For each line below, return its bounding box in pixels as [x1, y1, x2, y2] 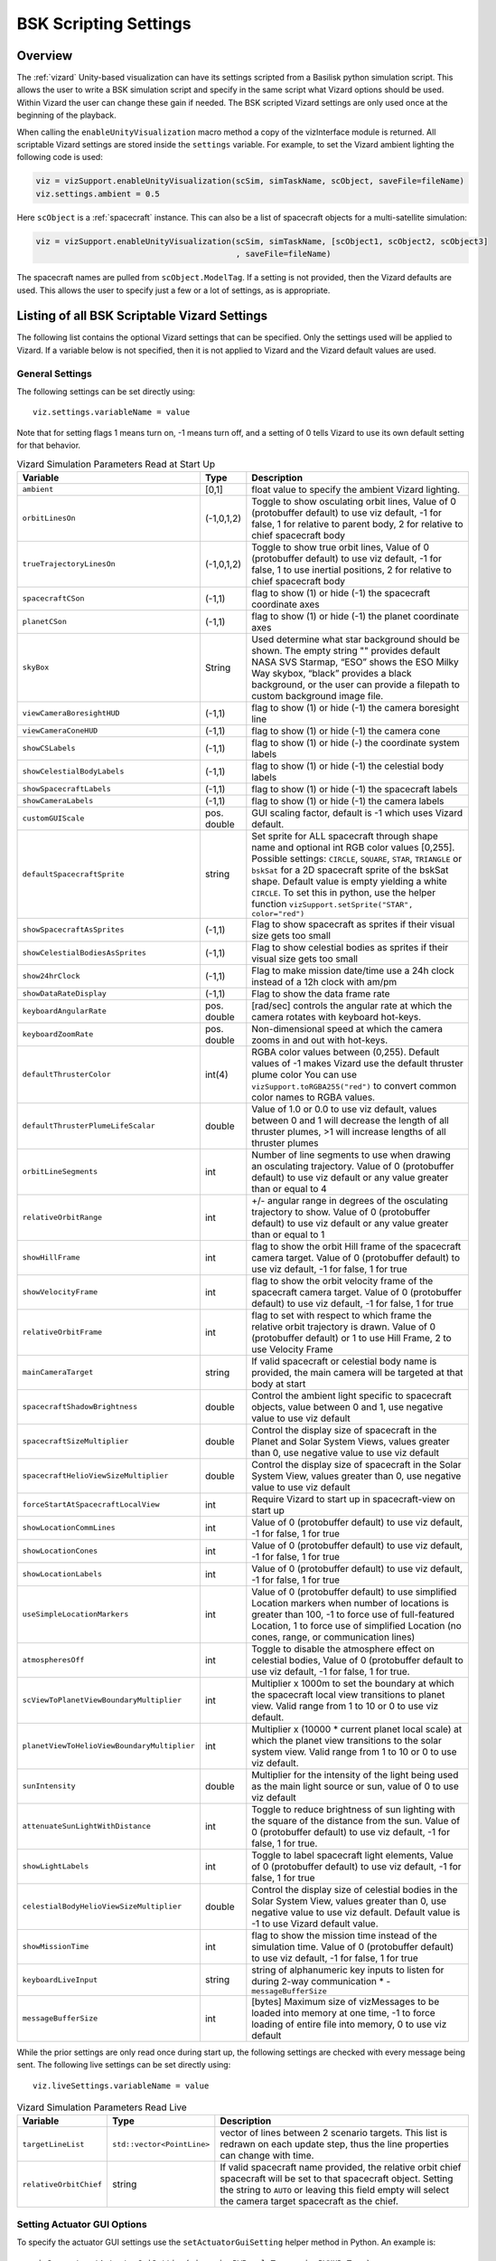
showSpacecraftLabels [22, 784, 112, 794]
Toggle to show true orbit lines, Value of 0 [251, 541, 429, 553]
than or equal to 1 [251, 1228, 325, 1241]
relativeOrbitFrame [22, 1328, 103, 1338]
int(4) [204, 1068, 229, 1081]
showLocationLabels [22, 1569, 103, 1579]
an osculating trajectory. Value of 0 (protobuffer [251, 1159, 454, 1172]
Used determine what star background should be [251, 633, 461, 646]
